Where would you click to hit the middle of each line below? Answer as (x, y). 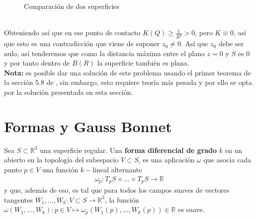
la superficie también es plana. (143, 63)
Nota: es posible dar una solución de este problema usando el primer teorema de (128, 72)
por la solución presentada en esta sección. (69, 92)
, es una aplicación (167, 160)
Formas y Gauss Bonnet (88, 126)
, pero (204, 33)
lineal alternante (117, 169)
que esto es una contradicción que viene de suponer (82, 43)
